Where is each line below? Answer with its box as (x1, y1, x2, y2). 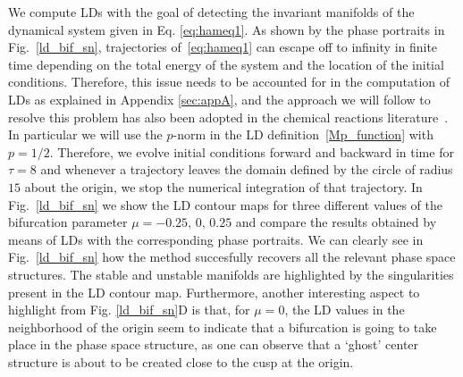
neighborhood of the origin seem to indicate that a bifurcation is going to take (8, 317, 437, 336)
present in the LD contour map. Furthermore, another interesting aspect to (8, 282, 420, 301)
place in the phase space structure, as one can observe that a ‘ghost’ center (8, 335, 419, 354)
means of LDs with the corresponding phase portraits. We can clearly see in (8, 230, 424, 248)
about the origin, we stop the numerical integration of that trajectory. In (24, 177, 423, 196)
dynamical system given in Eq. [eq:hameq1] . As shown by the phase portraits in (8, 20, 445, 38)
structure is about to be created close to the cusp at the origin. (8, 352, 354, 371)
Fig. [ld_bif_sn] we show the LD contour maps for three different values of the (8, 195, 443, 214)
